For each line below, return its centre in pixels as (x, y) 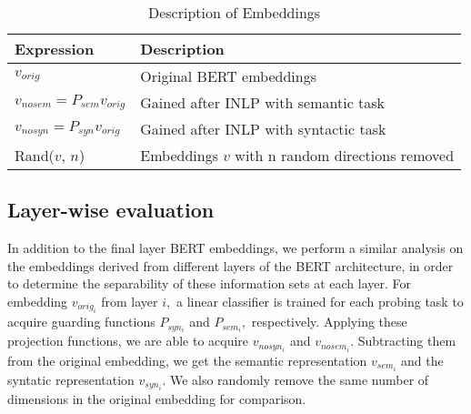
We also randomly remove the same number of (299, 379)
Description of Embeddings (234, 12)
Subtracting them (407, 341)
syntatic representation (71, 379)
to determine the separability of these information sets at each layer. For (210, 283)
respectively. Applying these (329, 322)
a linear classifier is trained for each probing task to (320, 301)
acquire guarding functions (81, 322)
